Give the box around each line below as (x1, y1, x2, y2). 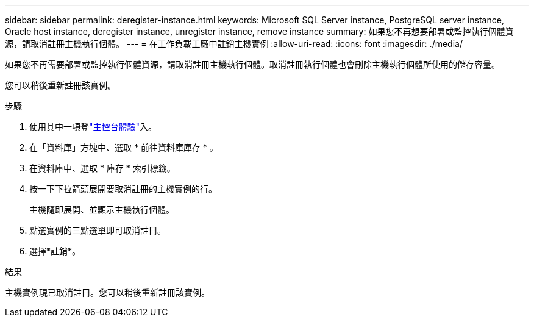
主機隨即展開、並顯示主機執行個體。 (29, 204, 174, 215)
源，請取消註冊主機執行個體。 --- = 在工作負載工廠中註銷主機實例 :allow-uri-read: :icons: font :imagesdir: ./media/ (5, 38, 463, 49)
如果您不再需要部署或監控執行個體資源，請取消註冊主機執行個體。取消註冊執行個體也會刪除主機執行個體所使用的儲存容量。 (5, 59, 500, 70)
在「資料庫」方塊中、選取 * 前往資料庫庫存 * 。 (29, 142, 218, 152)
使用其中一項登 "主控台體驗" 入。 (29, 121, 157, 132)
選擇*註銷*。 (29, 246, 81, 256)
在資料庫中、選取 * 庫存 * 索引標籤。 (29, 163, 176, 173)
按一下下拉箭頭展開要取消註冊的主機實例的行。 (29, 184, 217, 194)
